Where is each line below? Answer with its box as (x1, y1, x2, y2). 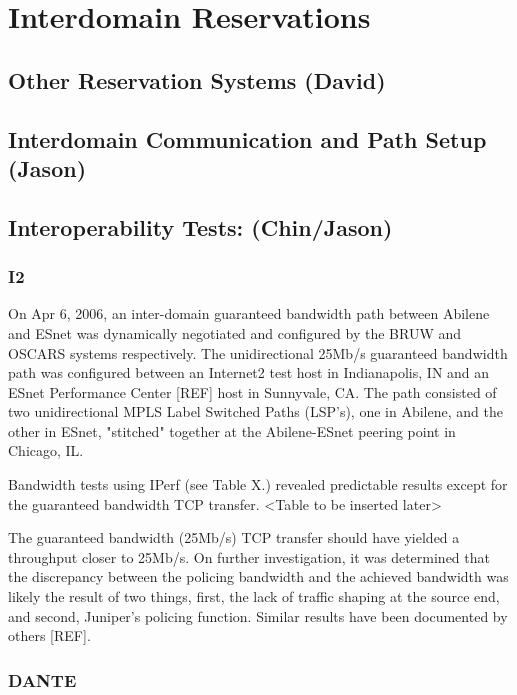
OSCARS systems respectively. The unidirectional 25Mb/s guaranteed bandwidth (8, 342, 508, 363)
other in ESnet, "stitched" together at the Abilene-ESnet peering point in (8, 420, 456, 441)
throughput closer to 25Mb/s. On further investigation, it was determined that (8, 546, 490, 567)
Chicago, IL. (8, 440, 84, 461)
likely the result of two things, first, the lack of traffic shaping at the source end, (8, 586, 500, 607)
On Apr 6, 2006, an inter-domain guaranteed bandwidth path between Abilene (8, 303, 490, 324)
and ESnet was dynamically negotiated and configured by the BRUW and (8, 322, 462, 343)
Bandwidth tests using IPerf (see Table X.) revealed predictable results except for (8, 474, 508, 495)
